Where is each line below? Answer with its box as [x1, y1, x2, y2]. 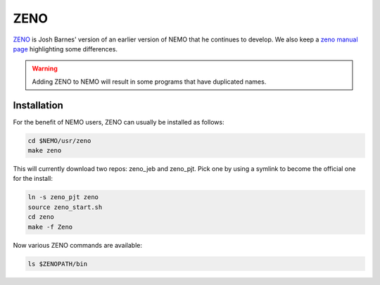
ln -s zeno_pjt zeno [27, 194, 99, 201]
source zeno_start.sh [27, 203, 103, 211]
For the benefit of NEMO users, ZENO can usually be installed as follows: [13, 118, 224, 126]
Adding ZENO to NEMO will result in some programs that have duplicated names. [32, 77, 267, 86]
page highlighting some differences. [13, 44, 118, 53]
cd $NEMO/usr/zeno [27, 137, 91, 144]
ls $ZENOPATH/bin [27, 260, 88, 267]
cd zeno [27, 213, 54, 221]
